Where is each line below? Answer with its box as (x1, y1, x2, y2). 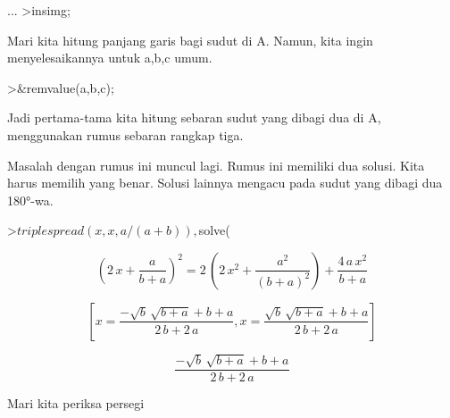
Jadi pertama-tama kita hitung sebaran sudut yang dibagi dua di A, (7, 108, 381, 127)
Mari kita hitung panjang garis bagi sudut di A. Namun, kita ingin (7, 30, 373, 49)
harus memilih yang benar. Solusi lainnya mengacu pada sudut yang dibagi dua (7, 173, 443, 192)
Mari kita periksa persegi (7, 393, 145, 412)
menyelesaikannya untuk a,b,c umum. (7, 48, 212, 67)
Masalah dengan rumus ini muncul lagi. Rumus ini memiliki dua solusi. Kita (7, 155, 425, 174)
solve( (198, 221, 230, 239)
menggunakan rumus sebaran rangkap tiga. (7, 125, 244, 144)
